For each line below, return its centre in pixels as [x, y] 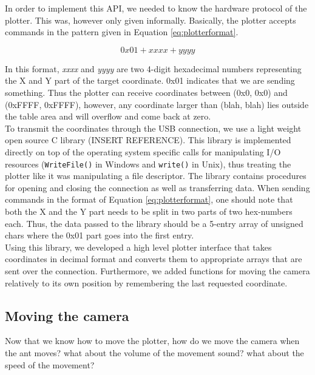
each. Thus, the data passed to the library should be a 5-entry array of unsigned [154, 223]
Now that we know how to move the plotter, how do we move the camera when [152, 341]
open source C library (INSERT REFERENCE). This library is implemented [148, 140]
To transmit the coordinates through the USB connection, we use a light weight [153, 128]
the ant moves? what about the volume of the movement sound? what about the [154, 352]
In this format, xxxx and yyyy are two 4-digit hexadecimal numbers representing [153, 68]
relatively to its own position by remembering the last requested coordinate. [146, 282]
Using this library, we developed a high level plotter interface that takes [138, 247]
